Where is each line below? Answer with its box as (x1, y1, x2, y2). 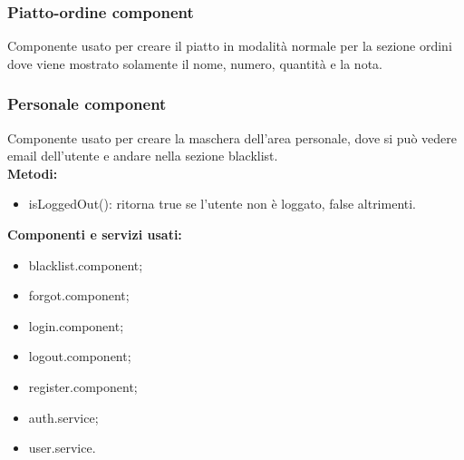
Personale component (7, 93, 167, 115)
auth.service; (28, 407, 99, 426)
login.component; (28, 316, 124, 335)
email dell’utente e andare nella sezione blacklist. (7, 146, 278, 165)
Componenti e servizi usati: (7, 225, 182, 243)
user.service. (28, 438, 96, 457)
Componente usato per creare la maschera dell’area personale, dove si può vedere (7, 128, 457, 147)
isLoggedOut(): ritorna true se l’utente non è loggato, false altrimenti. (28, 194, 417, 213)
